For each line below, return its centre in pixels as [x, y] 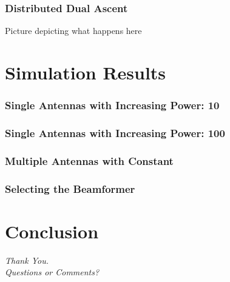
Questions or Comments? [52, 272]
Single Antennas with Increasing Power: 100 [115, 133]
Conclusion [52, 231]
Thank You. [27, 260]
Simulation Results [86, 72]
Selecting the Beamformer [70, 188]
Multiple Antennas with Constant [89, 160]
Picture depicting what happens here [73, 31]
